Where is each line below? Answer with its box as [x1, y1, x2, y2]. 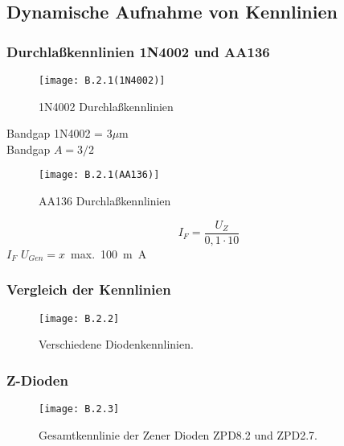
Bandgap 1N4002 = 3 [6, 125, 113, 142]
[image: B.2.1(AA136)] [39, 169, 160, 181]
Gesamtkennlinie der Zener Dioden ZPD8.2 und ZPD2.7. [39, 426, 317, 443]
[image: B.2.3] [39, 403, 120, 415]
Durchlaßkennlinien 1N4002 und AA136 [6, 41, 270, 61]
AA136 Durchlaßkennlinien [39, 192, 171, 209]
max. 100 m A [71, 245, 147, 262]
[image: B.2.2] [39, 312, 120, 324]
